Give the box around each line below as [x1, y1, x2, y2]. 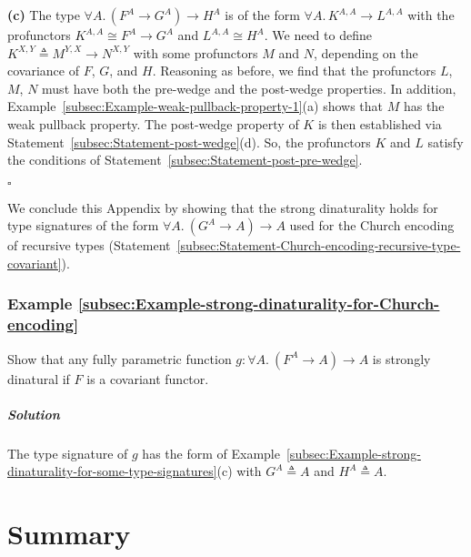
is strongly [372, 349, 431, 368]
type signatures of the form [7, 216, 159, 235]
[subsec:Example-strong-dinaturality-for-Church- [77, 292, 440, 315]
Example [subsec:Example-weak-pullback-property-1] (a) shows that [7, 96, 384, 116]
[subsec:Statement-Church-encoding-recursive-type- [176, 236, 461, 255]
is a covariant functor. [86, 369, 209, 388]
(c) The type [7, 5, 80, 24]
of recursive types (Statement [7, 236, 171, 255]
